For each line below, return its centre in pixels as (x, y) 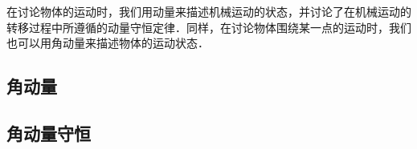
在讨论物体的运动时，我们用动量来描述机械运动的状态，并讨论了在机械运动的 (209, 11)
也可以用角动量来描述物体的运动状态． (108, 43)
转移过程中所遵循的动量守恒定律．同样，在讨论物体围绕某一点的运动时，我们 (209, 27)
